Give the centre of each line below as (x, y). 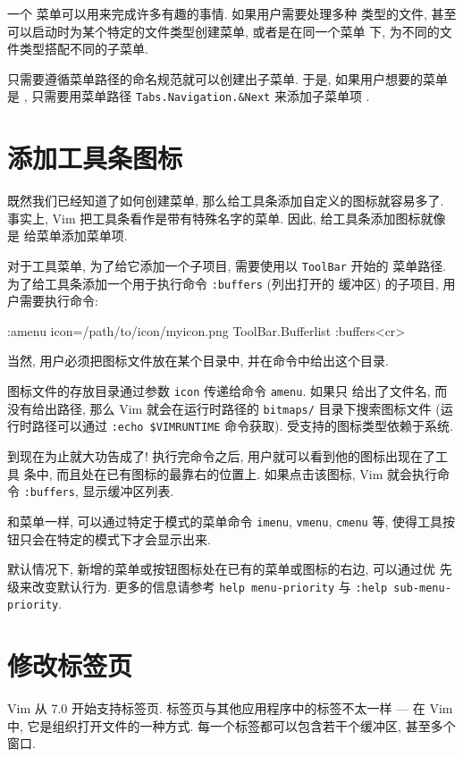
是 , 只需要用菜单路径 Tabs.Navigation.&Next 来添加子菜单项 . (189, 96)
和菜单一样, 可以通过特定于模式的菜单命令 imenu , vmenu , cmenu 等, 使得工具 (225, 521)
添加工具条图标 (95, 158)
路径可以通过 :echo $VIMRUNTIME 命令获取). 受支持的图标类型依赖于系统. (242, 426)
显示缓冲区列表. (128, 491)
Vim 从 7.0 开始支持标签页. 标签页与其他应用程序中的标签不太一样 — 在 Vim (230, 708)
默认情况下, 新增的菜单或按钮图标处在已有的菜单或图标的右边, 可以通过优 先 (230, 569)
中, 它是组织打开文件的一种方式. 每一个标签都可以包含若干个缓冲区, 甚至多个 (231, 725)
